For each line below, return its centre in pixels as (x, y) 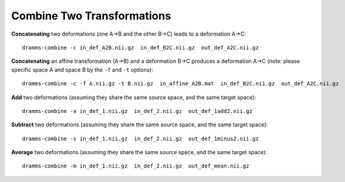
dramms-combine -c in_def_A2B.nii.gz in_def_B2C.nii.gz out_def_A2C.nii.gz (141, 47)
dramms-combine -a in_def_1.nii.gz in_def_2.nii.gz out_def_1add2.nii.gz (137, 111)
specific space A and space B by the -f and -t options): (82, 70)
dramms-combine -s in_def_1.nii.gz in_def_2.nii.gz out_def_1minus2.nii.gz (141, 138)
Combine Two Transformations (91, 16)
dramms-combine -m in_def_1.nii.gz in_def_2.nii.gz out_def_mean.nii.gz (136, 166)
